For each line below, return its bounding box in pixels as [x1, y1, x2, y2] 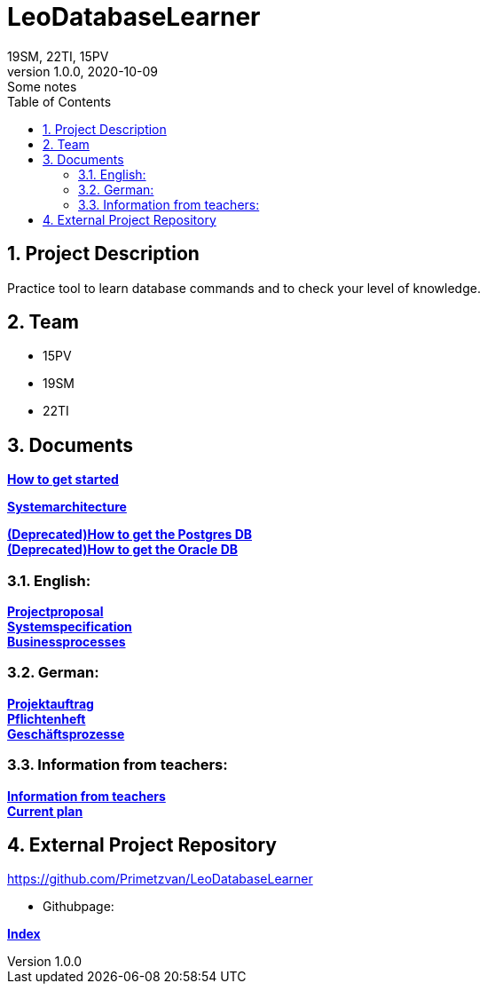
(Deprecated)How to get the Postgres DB [7, 527, 253, 543]
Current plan [7, 803, 83, 819]
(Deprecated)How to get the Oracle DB [7, 542, 239, 558]
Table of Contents [7, 93, 112, 109]
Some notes [7, 78, 77, 94]
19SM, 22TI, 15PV [7, 48, 109, 64]
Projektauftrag [7, 695, 94, 711]
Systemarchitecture [7, 499, 127, 515]
